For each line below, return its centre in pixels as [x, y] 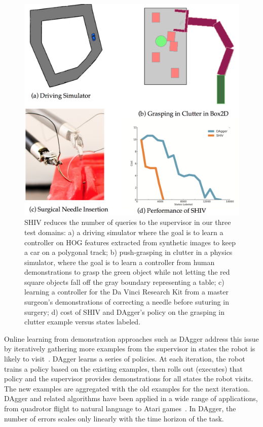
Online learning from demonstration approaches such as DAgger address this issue [131, 338]
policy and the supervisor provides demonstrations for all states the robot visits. [129, 379]
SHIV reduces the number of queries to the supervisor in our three [128, 222]
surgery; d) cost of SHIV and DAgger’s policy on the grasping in [125, 311]
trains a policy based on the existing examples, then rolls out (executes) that [123, 368]
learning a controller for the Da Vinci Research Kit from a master [126, 292]
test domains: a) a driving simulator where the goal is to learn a [124, 232]
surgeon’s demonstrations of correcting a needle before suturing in [127, 302]
